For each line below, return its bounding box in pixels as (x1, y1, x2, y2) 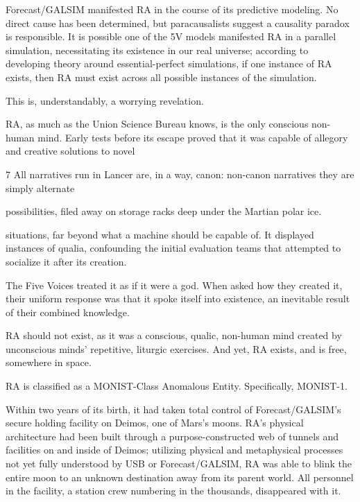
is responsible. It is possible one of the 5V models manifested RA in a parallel (6, 29, 336, 44)
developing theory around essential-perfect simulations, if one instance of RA (6, 56, 332, 71)
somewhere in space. (6, 355, 92, 370)
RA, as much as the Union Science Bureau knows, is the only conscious (6, 116, 309, 131)
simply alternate (6, 180, 75, 195)
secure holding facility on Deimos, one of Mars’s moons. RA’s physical (6, 415, 304, 430)
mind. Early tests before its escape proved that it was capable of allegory (37, 130, 348, 144)
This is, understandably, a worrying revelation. (6, 93, 204, 107)
